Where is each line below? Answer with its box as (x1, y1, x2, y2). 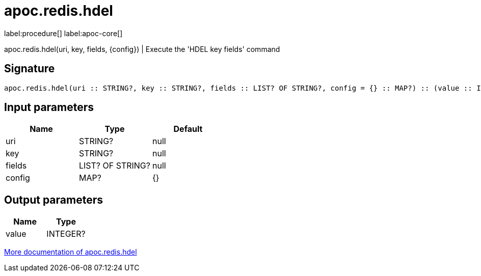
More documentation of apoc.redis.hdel (4, 247, 137, 257)
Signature (4, 62, 55, 75)
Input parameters (4, 101, 94, 114)
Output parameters (4, 193, 103, 206)
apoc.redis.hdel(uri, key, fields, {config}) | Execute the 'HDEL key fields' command (4, 44, 280, 53)
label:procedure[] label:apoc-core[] (4, 29, 123, 38)
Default (173, 124, 203, 134)
